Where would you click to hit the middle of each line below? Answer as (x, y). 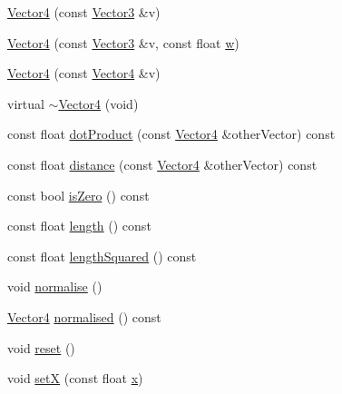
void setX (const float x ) (75, 378)
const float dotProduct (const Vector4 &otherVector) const (171, 134)
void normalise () (55, 286)
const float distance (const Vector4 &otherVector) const (162, 164)
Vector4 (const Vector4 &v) (84, 73)
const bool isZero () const (78, 195)
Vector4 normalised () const (84, 316)
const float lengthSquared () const (102, 256)
